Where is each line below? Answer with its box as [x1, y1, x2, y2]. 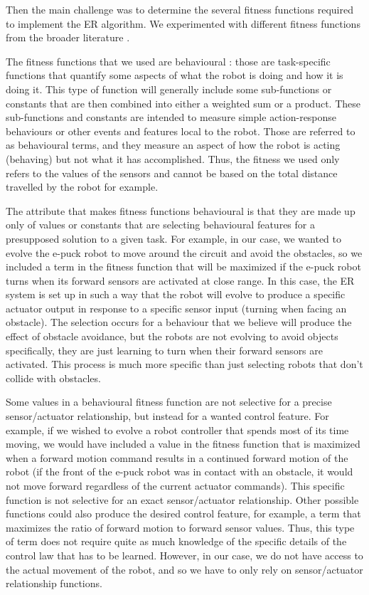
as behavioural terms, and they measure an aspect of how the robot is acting [6, 137, 341, 152]
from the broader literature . [6, 30, 130, 45]
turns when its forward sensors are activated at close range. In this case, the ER [6, 273, 355, 288]
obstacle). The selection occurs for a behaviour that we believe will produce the [6, 315, 352, 330]
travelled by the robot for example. [6, 179, 159, 194]
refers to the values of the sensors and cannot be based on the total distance [6, 165, 338, 180]
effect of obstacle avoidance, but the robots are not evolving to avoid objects [6, 329, 338, 344]
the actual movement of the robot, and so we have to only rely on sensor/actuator [6, 562, 363, 576]
